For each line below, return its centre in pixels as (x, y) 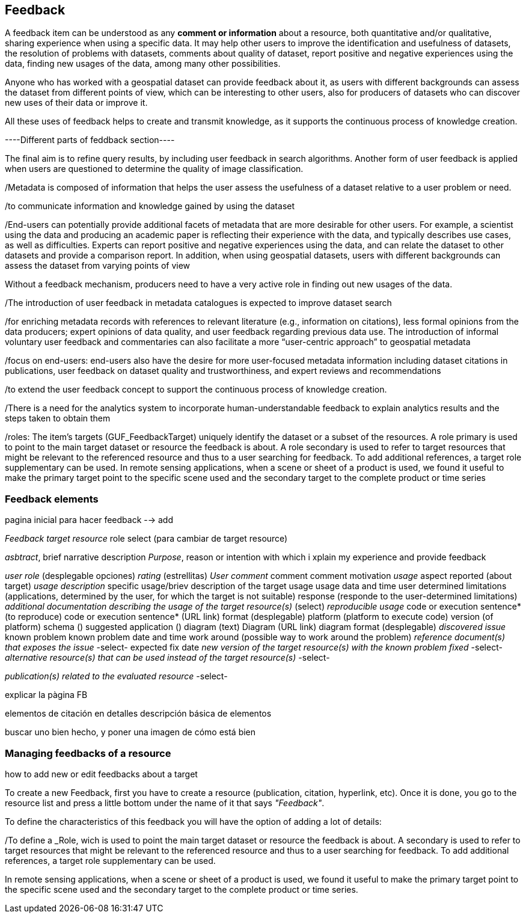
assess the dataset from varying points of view (98, 266)
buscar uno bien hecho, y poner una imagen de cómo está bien (130, 732)
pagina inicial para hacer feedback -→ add (89, 520)
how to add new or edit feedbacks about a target (101, 774)
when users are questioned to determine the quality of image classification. (154, 169)
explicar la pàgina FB (46, 695)
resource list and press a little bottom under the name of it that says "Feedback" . (165, 803)
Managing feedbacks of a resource (88, 753)
